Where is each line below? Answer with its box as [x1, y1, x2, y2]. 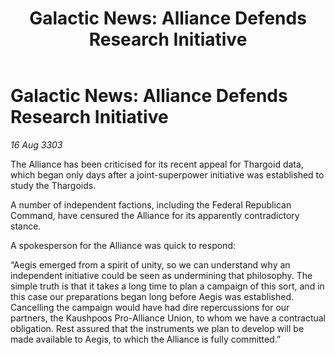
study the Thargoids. [10, 179, 97, 191]
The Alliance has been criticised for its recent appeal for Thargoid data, [10, 158, 304, 170]
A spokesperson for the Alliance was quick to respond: [10, 239, 236, 251]
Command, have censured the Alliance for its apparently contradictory [10, 209, 300, 221]
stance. [10, 220, 42, 232]
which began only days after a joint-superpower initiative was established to [10, 168, 325, 181]
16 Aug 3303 [10, 138, 63, 151]
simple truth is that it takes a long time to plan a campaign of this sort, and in [10, 280, 325, 292]
